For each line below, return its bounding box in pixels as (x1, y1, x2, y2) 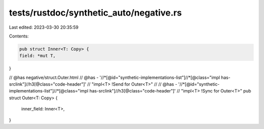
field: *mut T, (19, 53, 56, 58)
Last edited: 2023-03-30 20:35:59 (9, 24, 79, 30)
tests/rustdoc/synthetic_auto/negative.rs (9, 7, 182, 18)
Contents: (9, 33, 29, 39)
